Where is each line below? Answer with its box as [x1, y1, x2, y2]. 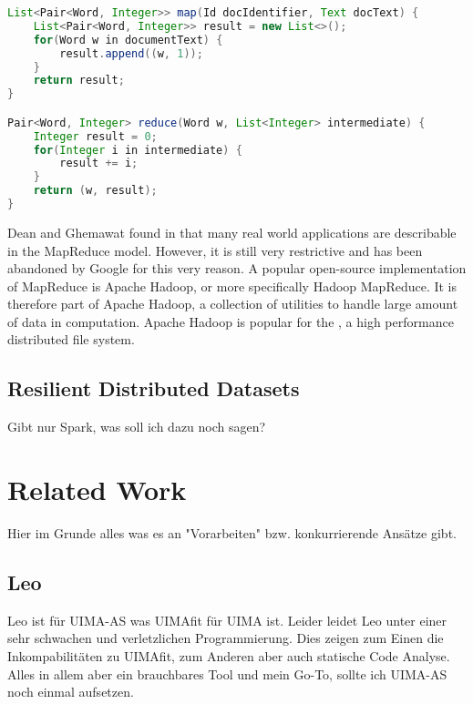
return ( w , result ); [33, 184, 158, 198]
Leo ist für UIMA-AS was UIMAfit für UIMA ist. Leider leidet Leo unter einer [7, 610, 447, 629]
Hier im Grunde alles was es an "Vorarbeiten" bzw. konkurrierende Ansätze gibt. [7, 523, 457, 542]
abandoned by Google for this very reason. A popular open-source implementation [7, 259, 467, 278]
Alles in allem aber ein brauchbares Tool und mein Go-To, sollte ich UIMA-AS [7, 664, 447, 683]
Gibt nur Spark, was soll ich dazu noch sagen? [7, 417, 266, 436]
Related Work [7, 471, 187, 508]
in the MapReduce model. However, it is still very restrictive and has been [7, 240, 423, 260]
